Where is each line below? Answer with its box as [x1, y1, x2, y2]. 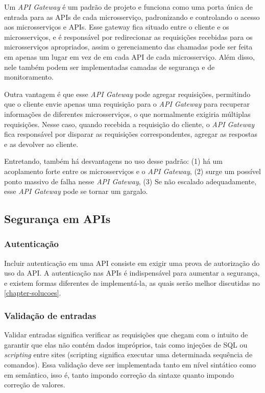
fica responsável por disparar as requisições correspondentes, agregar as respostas [4, 129, 257, 139]
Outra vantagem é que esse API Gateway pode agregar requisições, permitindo [4, 88, 251, 99]
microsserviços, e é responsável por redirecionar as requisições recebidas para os [4, 31, 253, 42]
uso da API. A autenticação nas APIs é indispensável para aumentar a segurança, [4, 267, 260, 278]
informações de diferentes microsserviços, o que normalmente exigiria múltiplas [4, 108, 251, 119]
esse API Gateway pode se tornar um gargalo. [4, 186, 148, 196]
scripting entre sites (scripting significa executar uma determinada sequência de [4, 349, 253, 360]
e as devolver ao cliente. [4, 138, 79, 149]
